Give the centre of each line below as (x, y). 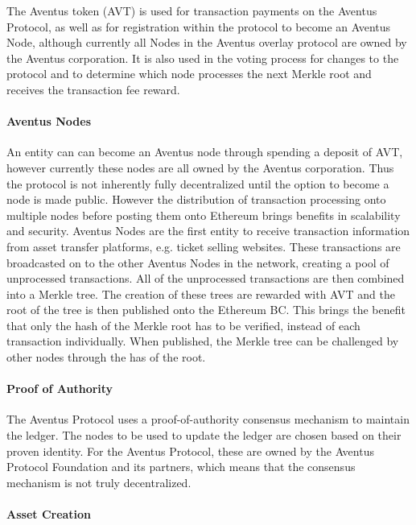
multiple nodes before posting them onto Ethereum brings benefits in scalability (204, 215)
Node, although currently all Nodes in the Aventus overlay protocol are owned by (207, 42)
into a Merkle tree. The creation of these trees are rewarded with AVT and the (201, 294)
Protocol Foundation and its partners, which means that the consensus (181, 467)
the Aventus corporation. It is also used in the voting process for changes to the (203, 58)
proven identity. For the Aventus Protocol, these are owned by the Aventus (190, 451)
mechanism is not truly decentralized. (99, 482)
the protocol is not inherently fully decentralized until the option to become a (198, 183)
